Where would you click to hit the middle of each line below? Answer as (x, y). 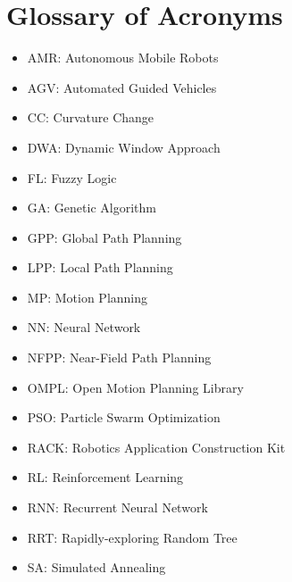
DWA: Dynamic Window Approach (124, 147)
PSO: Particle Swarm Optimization (124, 417)
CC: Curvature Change (91, 117)
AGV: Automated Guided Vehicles (122, 87)
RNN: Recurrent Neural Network (117, 507)
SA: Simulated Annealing (96, 567)
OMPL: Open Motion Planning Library (135, 387)
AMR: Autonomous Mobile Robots (123, 58)
